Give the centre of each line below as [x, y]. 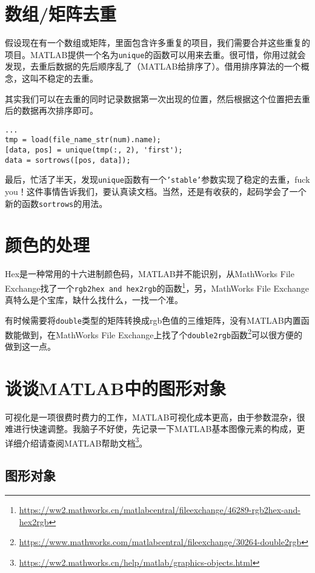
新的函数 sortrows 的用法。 [56, 203]
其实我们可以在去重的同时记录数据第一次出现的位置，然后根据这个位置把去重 [157, 98]
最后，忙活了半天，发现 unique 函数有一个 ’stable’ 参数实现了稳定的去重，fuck [157, 179]
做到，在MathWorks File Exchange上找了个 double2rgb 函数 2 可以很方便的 [162, 333]
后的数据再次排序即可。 [51, 110]
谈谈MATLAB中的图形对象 [116, 388]
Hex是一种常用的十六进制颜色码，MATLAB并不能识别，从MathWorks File [150, 274]
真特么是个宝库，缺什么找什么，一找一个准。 [94, 300]
